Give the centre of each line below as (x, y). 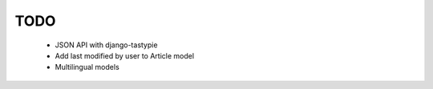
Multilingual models (87, 67)
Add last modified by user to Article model (125, 55)
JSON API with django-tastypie (106, 45)
